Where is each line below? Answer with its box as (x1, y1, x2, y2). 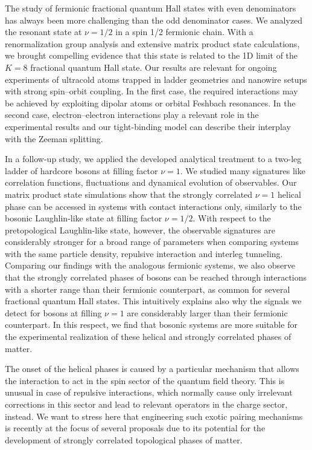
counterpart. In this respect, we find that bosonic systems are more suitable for (5, 318, 298, 331)
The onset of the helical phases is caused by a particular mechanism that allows (5, 362, 299, 375)
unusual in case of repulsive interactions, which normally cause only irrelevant (5, 386, 293, 399)
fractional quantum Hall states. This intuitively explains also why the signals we (5, 295, 302, 307)
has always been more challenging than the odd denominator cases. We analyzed (5, 13, 303, 26)
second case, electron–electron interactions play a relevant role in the (5, 108, 259, 121)
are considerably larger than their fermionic (127, 306, 288, 319)
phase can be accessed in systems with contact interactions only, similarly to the (5, 200, 302, 212)
